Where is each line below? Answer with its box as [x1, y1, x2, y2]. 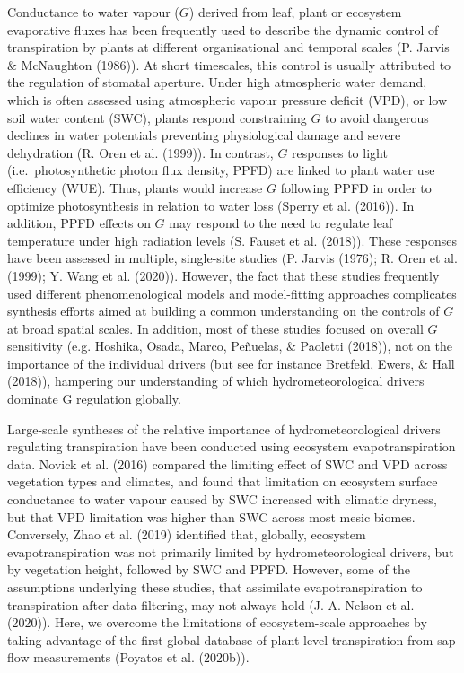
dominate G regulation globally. [7, 389, 181, 408]
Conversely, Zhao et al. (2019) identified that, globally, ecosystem [7, 525, 366, 544]
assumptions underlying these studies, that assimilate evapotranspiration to [7, 578, 423, 596]
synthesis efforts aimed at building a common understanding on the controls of [7, 302, 440, 320]
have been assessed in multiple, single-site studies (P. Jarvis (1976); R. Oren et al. [7, 249, 458, 267]
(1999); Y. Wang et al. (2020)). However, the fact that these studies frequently [7, 266, 440, 284]
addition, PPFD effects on [7, 214, 151, 232]
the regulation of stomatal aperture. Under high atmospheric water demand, [7, 73, 427, 92]
